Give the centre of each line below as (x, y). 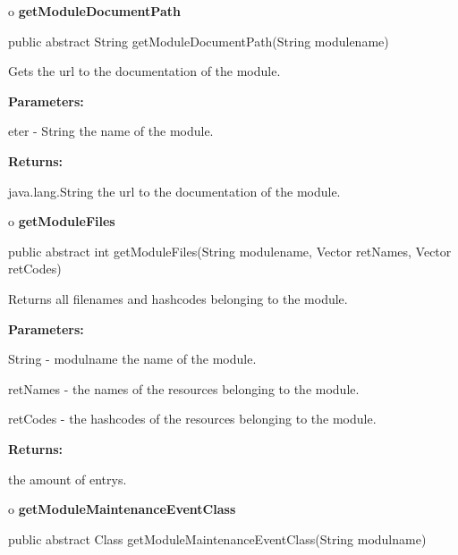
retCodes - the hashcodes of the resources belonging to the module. (192, 419)
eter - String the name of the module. (111, 131)
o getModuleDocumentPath (94, 11)
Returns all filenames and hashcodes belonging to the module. (178, 298)
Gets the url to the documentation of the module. (144, 71)
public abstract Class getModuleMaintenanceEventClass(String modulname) (217, 538)
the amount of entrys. (68, 479)
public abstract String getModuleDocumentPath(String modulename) (199, 41)
